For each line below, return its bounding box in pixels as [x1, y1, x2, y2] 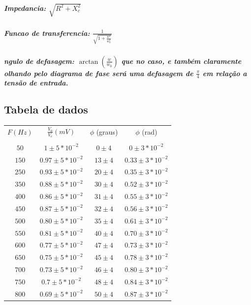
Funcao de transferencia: [4, 28, 90, 38]
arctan [79, 58, 98, 65]
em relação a [202, 68, 247, 78]
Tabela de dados [4, 102, 88, 117]
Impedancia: [4, 2, 46, 13]
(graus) [96, 127, 118, 137]
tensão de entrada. [4, 78, 68, 88]
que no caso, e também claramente [121, 55, 242, 66]
